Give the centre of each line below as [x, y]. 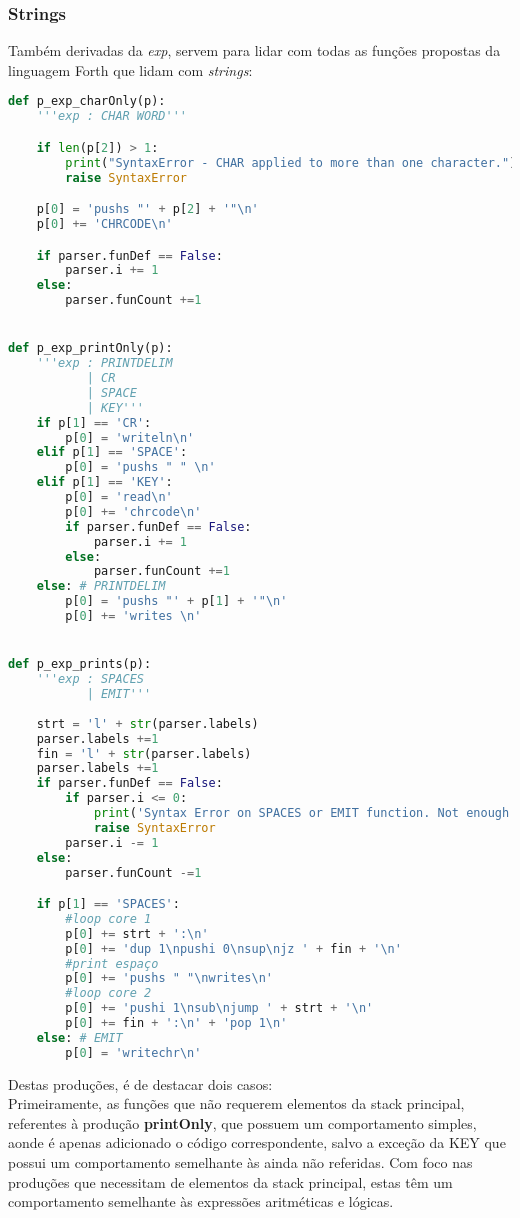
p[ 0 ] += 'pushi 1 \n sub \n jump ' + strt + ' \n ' [219, 1008]
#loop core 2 [108, 993]
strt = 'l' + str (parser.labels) [147, 723]
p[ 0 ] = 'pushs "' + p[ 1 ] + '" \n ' [176, 601]
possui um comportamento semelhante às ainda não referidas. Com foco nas [240, 1162]
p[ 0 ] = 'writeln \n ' [130, 437]
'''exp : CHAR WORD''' [111, 116]
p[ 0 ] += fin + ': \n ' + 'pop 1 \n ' [176, 1023]
